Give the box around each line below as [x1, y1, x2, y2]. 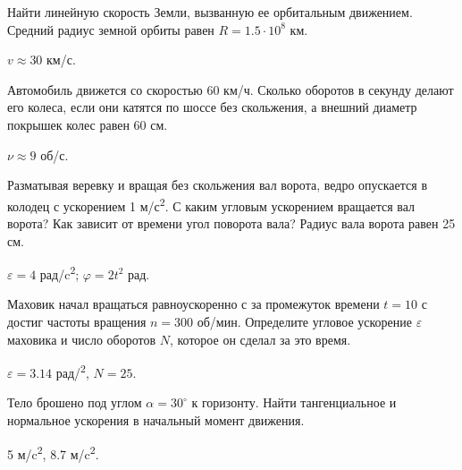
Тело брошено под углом [7, 393, 142, 412]
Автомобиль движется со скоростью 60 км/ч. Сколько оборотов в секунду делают [7, 80, 454, 98]
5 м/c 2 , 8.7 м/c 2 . [7, 441, 99, 463]
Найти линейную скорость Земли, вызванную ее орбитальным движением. [7, 3, 413, 21]
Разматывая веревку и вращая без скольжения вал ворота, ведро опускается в [7, 175, 427, 194]
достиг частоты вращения [7, 312, 147, 331]
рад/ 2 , [55, 361, 89, 381]
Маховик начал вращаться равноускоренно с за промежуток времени [7, 295, 380, 313]
